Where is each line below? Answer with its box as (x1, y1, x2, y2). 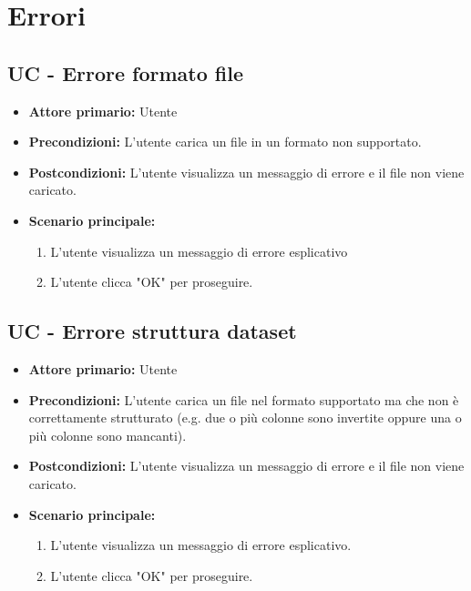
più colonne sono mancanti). (28, 425, 187, 444)
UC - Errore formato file (7, 58, 244, 87)
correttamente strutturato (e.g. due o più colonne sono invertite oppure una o (28, 408, 462, 427)
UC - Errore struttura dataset (7, 317, 297, 345)
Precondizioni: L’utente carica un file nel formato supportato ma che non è (28, 390, 459, 409)
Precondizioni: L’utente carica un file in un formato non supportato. (28, 132, 422, 151)
